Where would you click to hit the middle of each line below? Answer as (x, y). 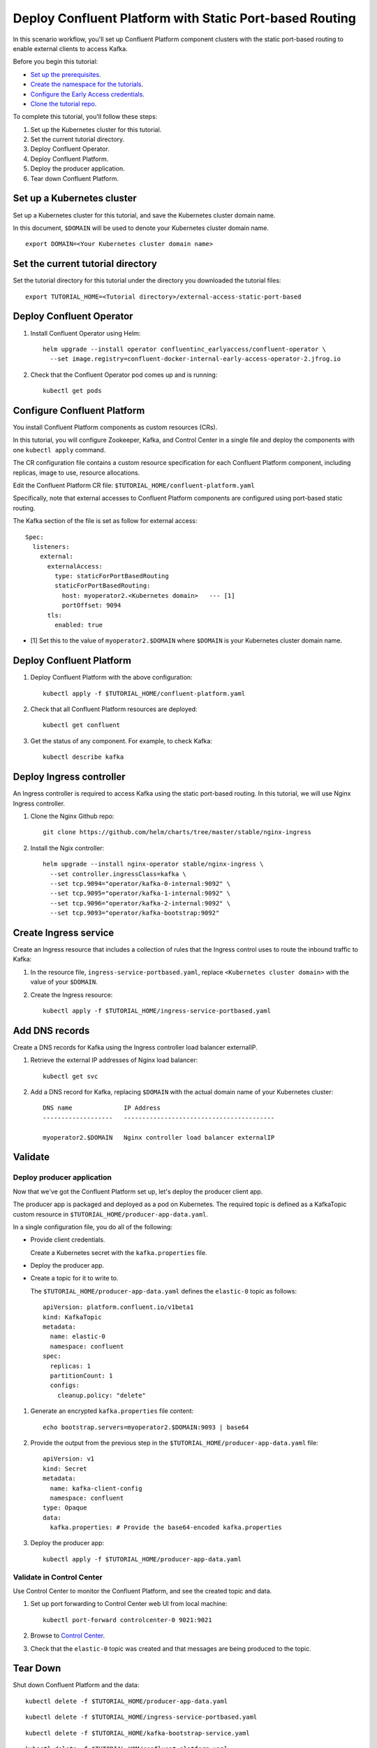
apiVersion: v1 (69, 1459)
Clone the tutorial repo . (64, 103)
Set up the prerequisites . (66, 74)
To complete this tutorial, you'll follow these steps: (85, 117)
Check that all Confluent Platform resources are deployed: (114, 709)
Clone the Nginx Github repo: (72, 816)
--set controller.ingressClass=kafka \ (118, 874)
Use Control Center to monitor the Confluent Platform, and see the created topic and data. (142, 1591)
